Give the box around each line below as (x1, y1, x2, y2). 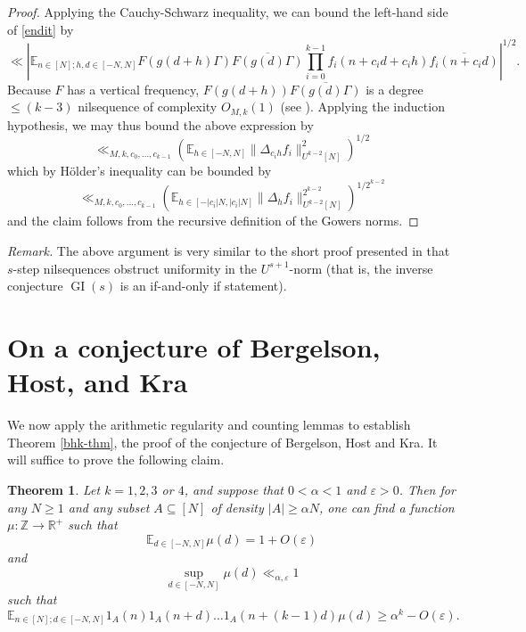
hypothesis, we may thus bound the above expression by (7, 115, 314, 134)
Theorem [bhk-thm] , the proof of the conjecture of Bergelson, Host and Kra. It (7, 432, 438, 451)
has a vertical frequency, (67, 79, 200, 98)
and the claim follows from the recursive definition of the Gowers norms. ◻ (7, 211, 419, 230)
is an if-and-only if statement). (119, 276, 287, 295)
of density (210, 497, 264, 516)
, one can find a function (318, 497, 455, 516)
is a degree (366, 79, 423, 98)
